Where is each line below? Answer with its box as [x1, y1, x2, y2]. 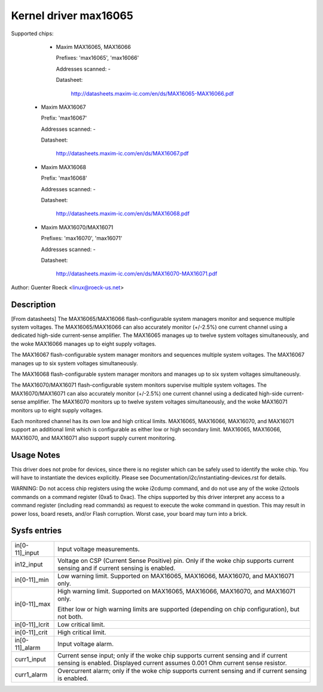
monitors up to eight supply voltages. [11, 406, 103, 414]
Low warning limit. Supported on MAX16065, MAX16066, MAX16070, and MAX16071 [57, 571, 294, 580]
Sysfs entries [11, 526, 62, 536]
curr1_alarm [14, 670, 48, 678]
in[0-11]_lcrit [14, 620, 50, 629]
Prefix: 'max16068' [41, 174, 88, 182]
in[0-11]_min [14, 575, 49, 584]
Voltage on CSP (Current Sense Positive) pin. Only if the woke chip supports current [57, 556, 294, 565]
